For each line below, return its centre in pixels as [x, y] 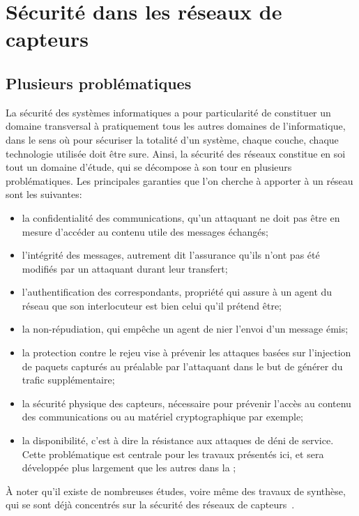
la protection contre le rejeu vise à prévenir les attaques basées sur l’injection [186, 352]
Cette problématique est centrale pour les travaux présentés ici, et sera [173, 454]
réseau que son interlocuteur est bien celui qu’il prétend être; [152, 305]
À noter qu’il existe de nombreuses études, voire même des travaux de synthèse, [176, 491]
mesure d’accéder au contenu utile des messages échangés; [145, 231]
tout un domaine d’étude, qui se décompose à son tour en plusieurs [149, 167]
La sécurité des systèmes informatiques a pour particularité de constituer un [168, 112]
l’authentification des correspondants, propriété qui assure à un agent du [177, 292]
